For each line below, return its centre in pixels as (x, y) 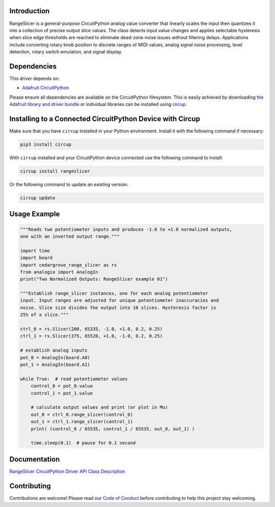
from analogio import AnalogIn (59, 272)
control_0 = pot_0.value (62, 386)
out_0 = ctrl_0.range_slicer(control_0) (82, 414)
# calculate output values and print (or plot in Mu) (99, 407)
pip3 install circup (46, 145)
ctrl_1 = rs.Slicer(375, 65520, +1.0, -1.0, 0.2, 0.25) (91, 336)
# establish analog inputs (54, 350)
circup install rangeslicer (55, 171)
